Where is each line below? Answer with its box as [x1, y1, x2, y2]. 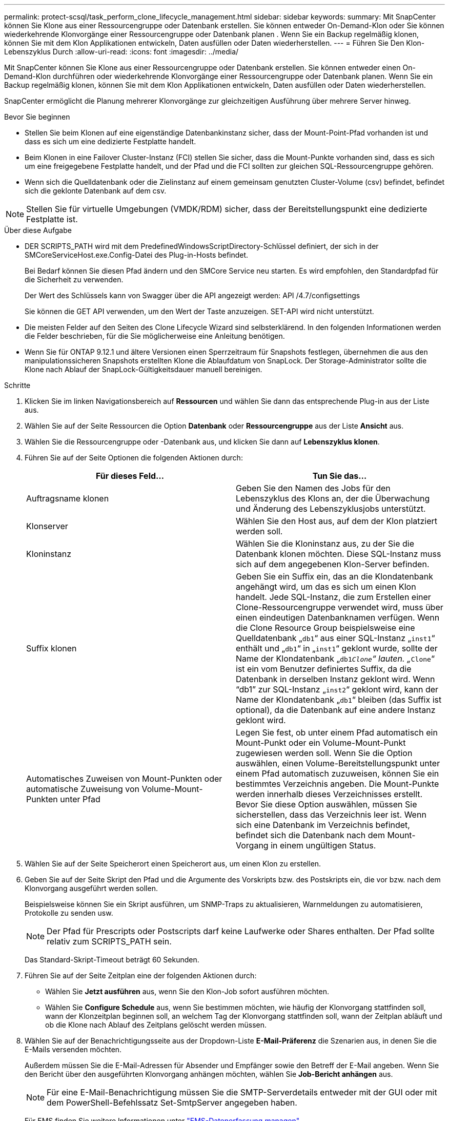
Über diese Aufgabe [4, 226, 72, 235]
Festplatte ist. [26, 214, 78, 224]
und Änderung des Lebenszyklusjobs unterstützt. [236, 504, 426, 514]
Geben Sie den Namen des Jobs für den [236, 483, 391, 493]
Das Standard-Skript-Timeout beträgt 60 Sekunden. [25, 955, 199, 964]
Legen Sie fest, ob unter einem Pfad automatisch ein [236, 727, 438, 738]
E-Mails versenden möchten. [25, 1045, 122, 1054]
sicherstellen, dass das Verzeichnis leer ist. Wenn [236, 809, 426, 820]
